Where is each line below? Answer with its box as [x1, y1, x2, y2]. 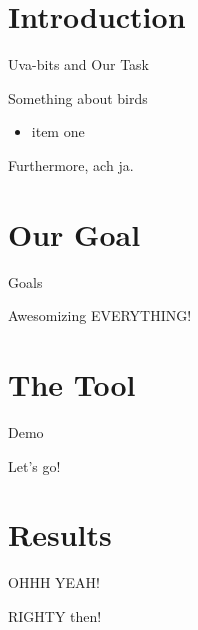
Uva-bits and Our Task [8, 54, 149, 75]
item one [31, 121, 85, 142]
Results [8, 514, 112, 555]
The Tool [8, 364, 136, 404]
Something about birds [8, 87, 148, 108]
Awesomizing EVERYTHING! [8, 305, 192, 326]
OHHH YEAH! [8, 572, 100, 593]
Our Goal [8, 213, 141, 254]
